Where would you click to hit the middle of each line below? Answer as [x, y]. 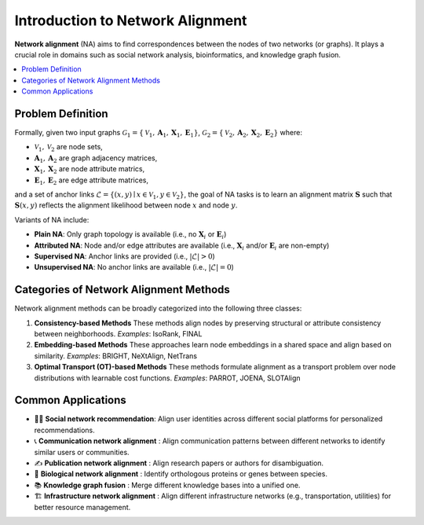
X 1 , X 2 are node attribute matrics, [90, 170]
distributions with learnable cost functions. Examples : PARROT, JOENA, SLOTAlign [168, 378]
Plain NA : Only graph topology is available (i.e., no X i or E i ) [130, 235]
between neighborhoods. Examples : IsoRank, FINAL [118, 334]
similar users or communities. [82, 452]
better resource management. [82, 507]
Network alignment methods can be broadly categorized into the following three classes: [158, 308]
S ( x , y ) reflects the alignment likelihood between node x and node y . [126, 205]
